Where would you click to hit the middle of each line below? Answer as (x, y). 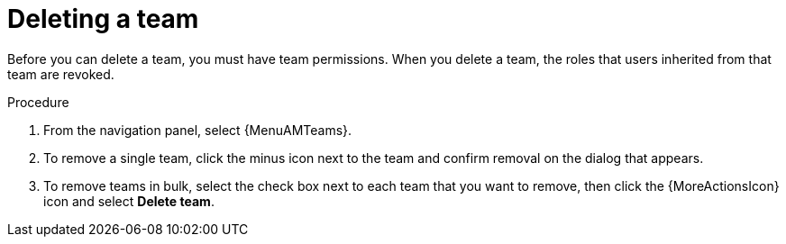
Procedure (38, 102)
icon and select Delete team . (129, 201)
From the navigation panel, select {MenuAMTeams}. (198, 130)
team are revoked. (61, 74)
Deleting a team (103, 19)
